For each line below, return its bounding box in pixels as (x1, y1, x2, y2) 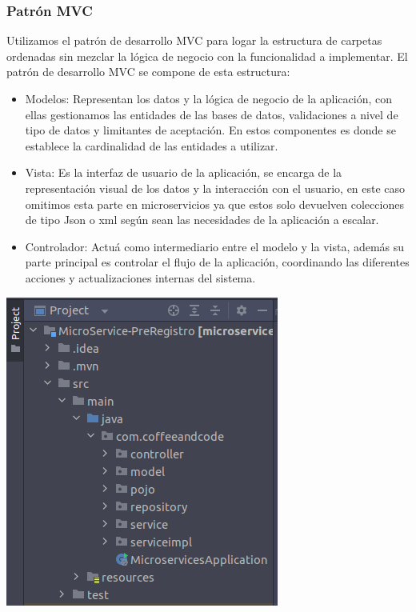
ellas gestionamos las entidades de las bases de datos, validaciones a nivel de (25, 106, 398, 122)
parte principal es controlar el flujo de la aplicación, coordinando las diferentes (25, 254, 410, 270)
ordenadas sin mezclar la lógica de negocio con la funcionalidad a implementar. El (6, 47, 408, 64)
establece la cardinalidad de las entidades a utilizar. (25, 137, 278, 154)
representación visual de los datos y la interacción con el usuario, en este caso (25, 179, 406, 196)
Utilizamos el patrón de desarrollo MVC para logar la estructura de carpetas (6, 32, 382, 49)
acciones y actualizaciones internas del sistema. (25, 269, 256, 286)
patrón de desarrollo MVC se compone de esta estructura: (6, 63, 290, 80)
